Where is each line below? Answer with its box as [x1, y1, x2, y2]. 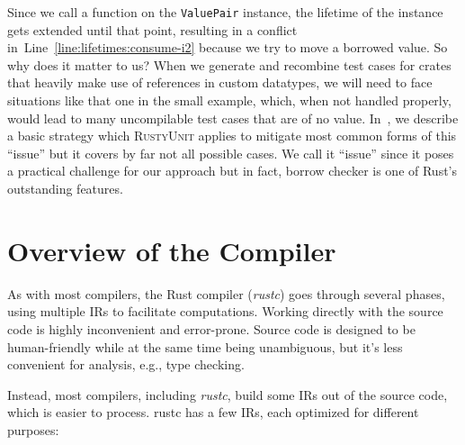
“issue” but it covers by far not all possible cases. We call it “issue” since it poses [7, 143, 454, 162]
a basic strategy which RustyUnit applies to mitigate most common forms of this [7, 126, 457, 145]
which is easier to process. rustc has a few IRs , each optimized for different [7, 403, 419, 422]
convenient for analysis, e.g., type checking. [7, 355, 245, 374]
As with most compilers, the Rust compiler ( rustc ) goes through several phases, [7, 284, 445, 303]
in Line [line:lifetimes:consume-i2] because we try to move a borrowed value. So [7, 38, 448, 57]
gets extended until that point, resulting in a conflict [7, 20, 298, 39]
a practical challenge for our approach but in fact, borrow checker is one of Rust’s [7, 161, 458, 180]
